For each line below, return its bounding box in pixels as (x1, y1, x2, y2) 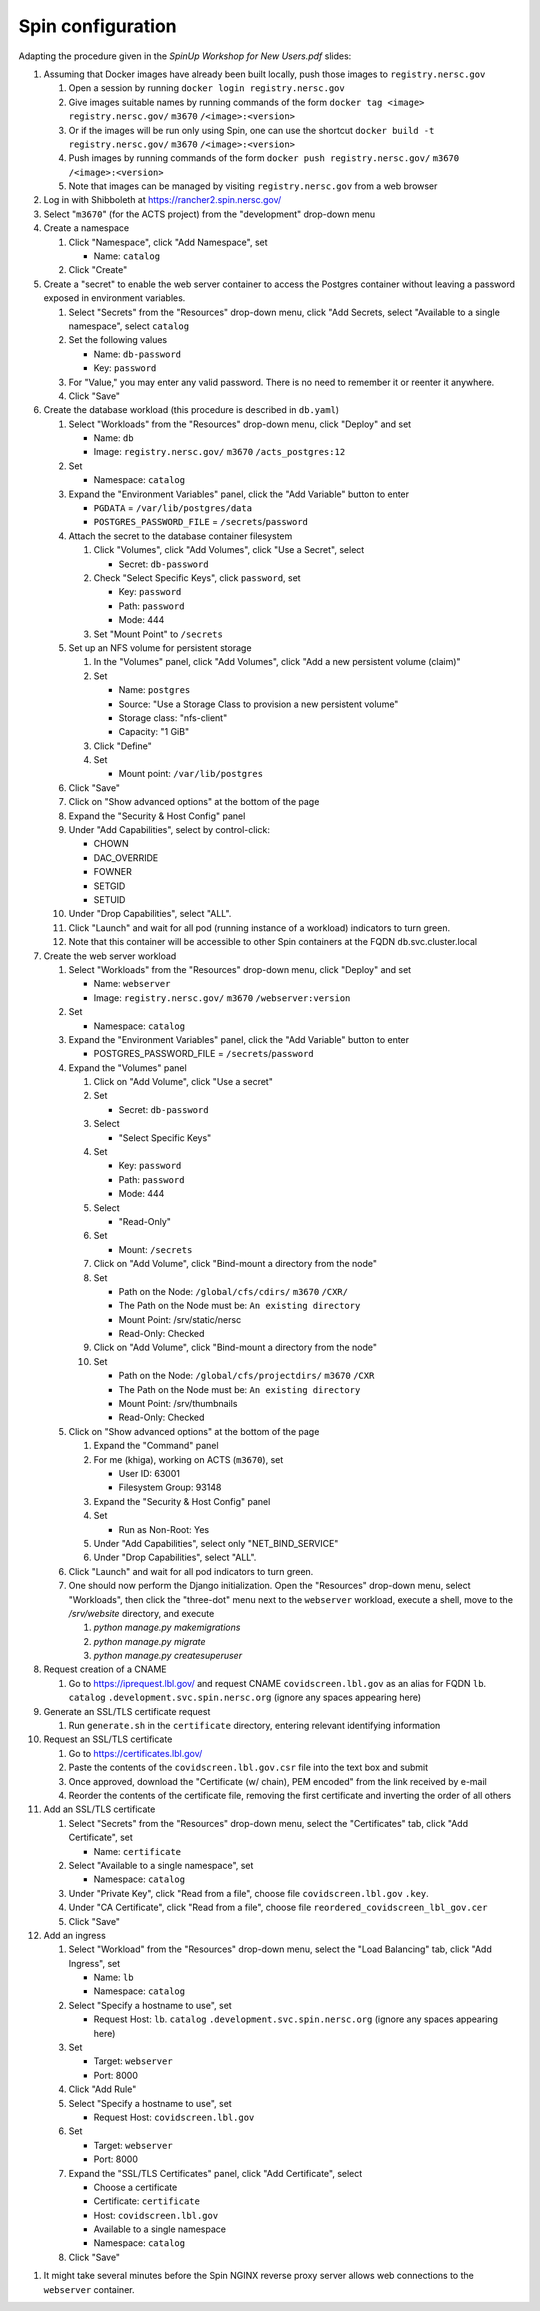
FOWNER (93, 866, 132, 878)
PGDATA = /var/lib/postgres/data (93, 502, 253, 514)
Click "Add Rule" (68, 2083, 137, 2095)
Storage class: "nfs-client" (118, 711, 228, 724)
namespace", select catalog (68, 320, 190, 332)
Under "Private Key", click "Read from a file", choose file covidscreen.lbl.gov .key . (68, 1887, 429, 1899)
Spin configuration (18, 15, 177, 37)
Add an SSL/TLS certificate (43, 1803, 156, 1815)
